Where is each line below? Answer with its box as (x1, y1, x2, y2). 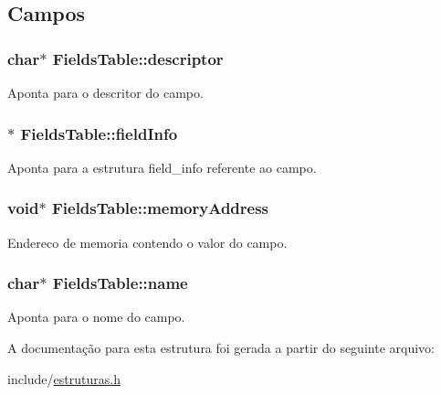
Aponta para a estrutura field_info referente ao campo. (7, 157, 317, 176)
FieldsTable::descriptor (52, 47, 224, 69)
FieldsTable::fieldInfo (20, 122, 178, 144)
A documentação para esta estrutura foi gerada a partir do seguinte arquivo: (7, 338, 435, 358)
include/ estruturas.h (7, 368, 121, 388)
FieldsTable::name (52, 272, 188, 294)
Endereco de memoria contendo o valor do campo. (7, 232, 288, 251)
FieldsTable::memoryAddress (51, 197, 269, 219)
